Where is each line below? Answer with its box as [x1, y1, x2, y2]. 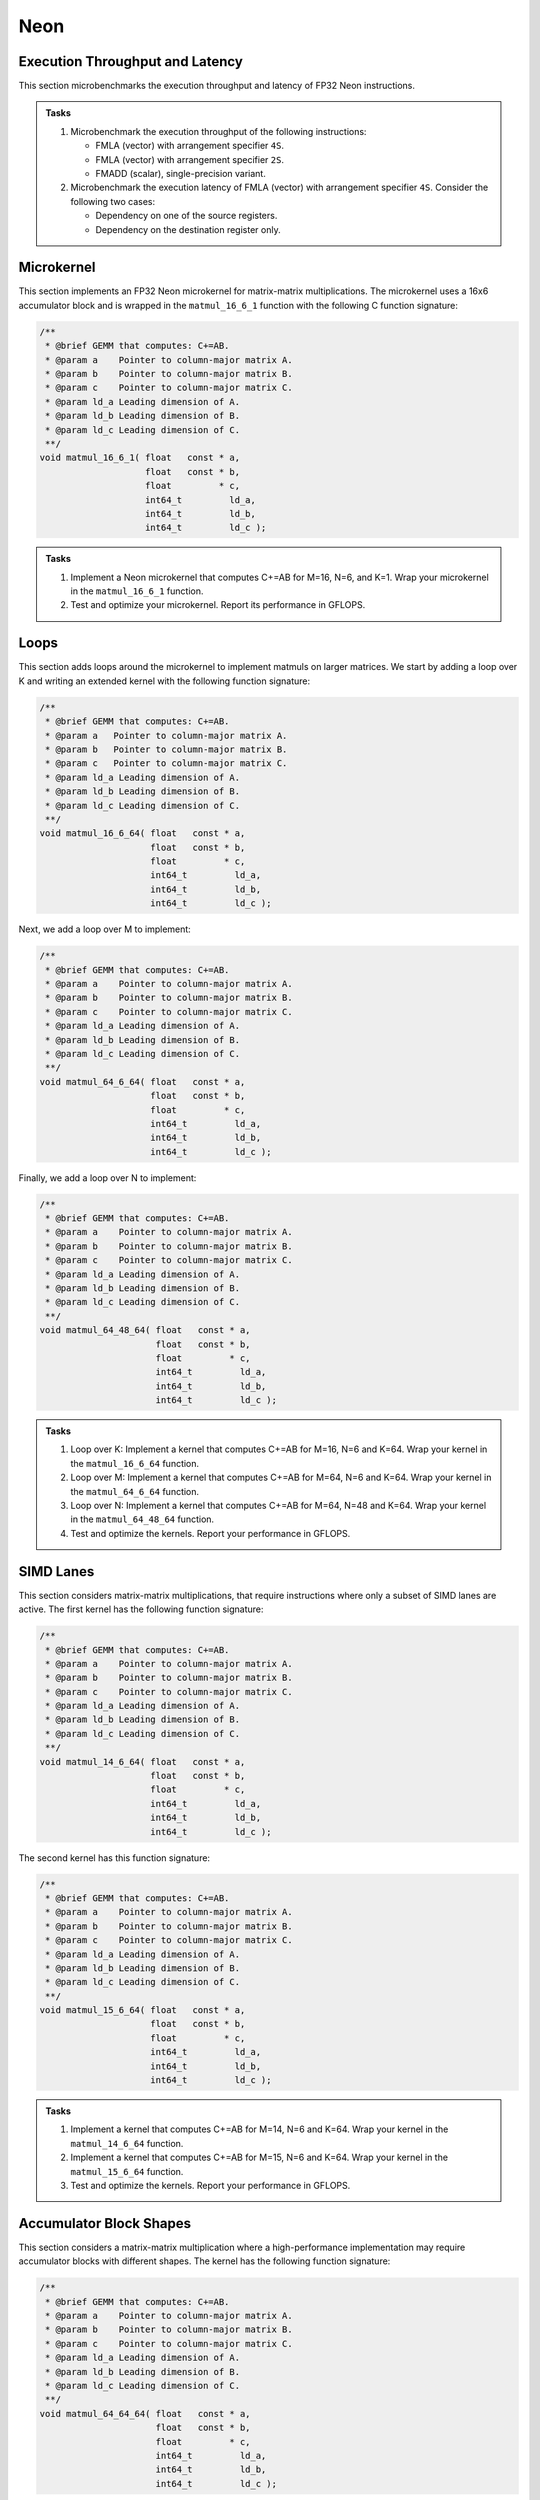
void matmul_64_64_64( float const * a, [39, 2408, 251, 2419]
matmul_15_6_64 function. [70, 2165, 184, 2177]
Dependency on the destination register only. [95, 223, 281, 235]
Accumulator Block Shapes [18, 2215, 192, 2232]
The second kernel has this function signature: [18, 1851, 210, 1864]
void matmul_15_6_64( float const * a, [39, 2005, 246, 2016]
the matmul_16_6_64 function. [70, 1457, 200, 1469]
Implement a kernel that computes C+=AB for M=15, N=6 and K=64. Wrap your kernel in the [70, 2151, 449, 2164]
